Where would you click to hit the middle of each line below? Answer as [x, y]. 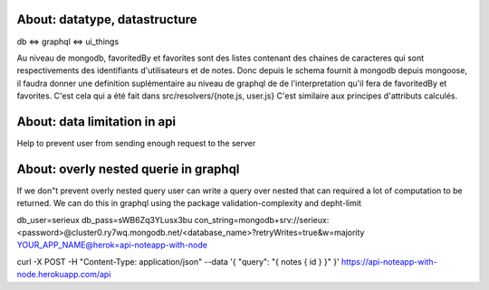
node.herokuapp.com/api [64, 275]
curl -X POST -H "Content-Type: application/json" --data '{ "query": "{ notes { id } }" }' [178, 261]
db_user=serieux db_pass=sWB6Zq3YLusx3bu [105, 220]
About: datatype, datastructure [107, 19]
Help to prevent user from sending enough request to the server [136, 143]
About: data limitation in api [96, 122]
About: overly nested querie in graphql [128, 168]
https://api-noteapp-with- [389, 261]
